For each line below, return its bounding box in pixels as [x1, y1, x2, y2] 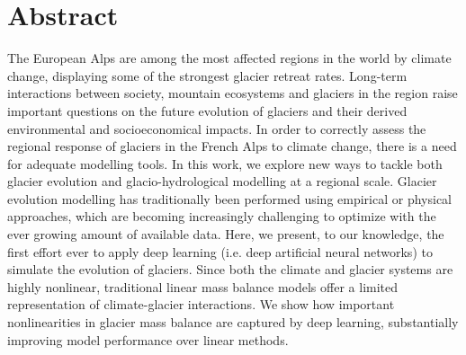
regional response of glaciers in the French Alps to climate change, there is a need [7, 137, 457, 155]
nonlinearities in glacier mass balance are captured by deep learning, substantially [7, 313, 459, 332]
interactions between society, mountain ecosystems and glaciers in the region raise [7, 84, 458, 102]
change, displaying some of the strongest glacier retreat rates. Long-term [7, 66, 408, 84]
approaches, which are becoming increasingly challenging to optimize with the [7, 207, 436, 226]
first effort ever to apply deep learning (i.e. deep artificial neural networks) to [7, 242, 433, 261]
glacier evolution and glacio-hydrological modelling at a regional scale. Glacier [7, 172, 437, 191]
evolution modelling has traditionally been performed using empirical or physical [7, 189, 452, 208]
